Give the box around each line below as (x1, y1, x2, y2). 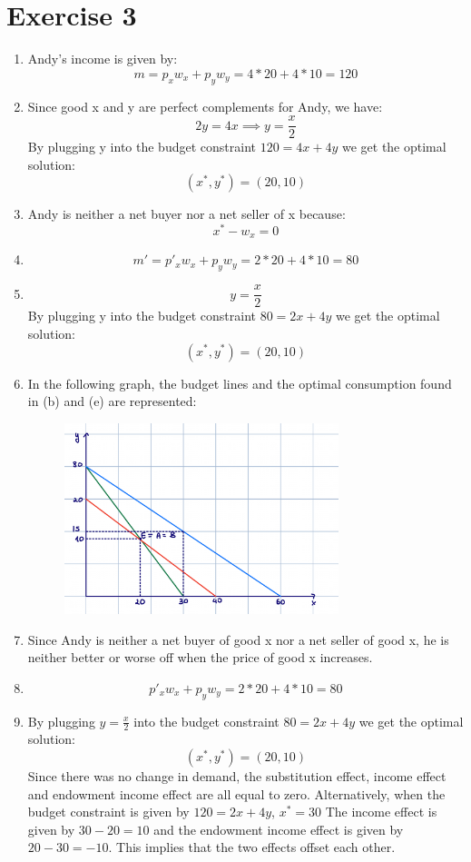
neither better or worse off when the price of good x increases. (27, 648, 373, 667)
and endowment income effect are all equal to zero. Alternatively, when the (27, 784, 446, 803)
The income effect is (325, 802, 437, 821)
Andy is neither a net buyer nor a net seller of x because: (27, 204, 346, 223)
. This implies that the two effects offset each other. (108, 837, 396, 857)
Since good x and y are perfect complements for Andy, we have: (27, 96, 383, 115)
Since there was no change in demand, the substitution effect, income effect (27, 766, 446, 785)
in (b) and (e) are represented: (27, 391, 197, 411)
